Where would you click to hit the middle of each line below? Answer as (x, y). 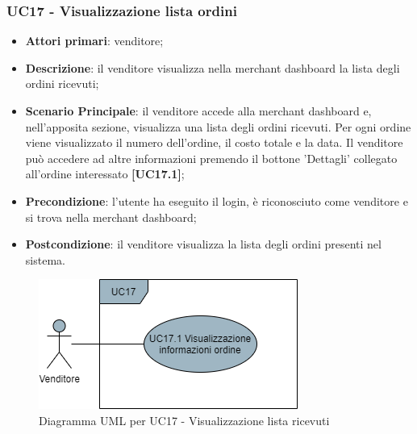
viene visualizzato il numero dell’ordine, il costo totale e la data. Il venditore (214, 142)
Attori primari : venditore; (94, 41)
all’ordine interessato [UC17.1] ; (105, 174)
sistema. (45, 259)
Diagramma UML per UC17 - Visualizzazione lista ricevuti (184, 420)
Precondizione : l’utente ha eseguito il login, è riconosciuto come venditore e (217, 200)
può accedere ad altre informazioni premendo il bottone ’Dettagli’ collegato (211, 158)
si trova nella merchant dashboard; (111, 217)
